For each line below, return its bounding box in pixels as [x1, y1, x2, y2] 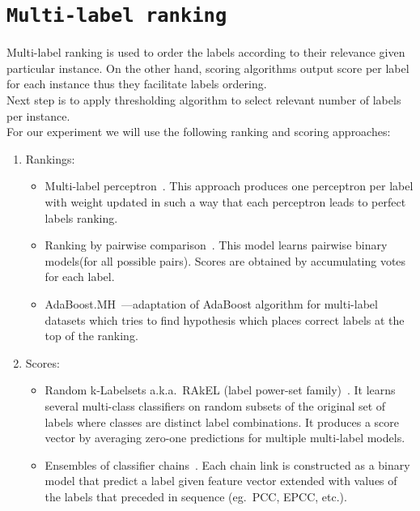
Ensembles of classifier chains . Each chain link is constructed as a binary [45, 456, 410, 473]
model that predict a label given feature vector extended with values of [45, 472, 397, 489]
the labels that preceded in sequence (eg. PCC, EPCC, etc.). [45, 488, 347, 505]
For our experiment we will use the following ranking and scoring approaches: [6, 123, 391, 140]
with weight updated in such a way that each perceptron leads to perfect [45, 194, 406, 210]
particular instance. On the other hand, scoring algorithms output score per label [6, 59, 409, 76]
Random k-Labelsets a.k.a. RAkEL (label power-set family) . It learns [45, 381, 396, 398]
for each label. [45, 268, 115, 285]
